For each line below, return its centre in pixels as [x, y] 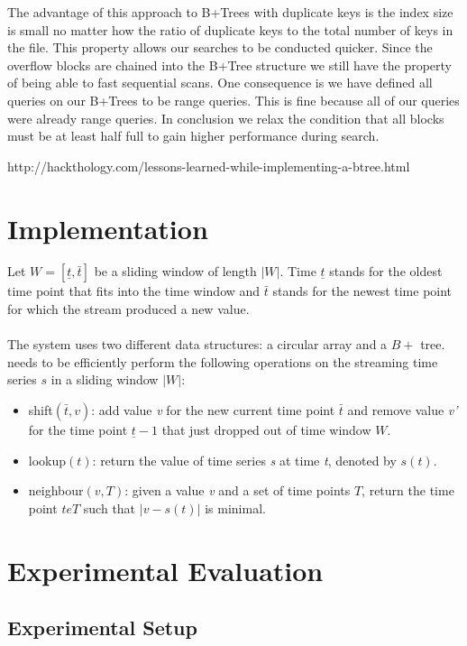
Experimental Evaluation [165, 570]
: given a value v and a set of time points [238, 490]
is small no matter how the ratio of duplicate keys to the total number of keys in [230, 29]
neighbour [56, 490]
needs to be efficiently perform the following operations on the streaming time [223, 361]
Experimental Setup [102, 628]
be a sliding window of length [175, 271]
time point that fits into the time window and [134, 291]
